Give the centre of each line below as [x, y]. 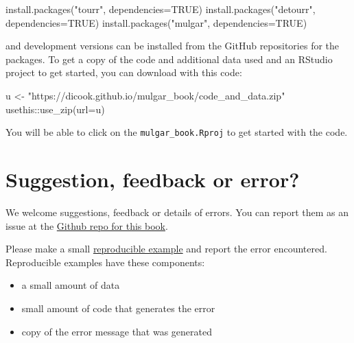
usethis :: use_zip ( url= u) [55, 109]
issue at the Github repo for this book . [87, 225]
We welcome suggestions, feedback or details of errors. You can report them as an [177, 212]
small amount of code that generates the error [118, 308]
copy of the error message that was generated [117, 331]
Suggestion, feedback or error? [153, 179]
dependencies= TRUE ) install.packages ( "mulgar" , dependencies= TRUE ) [156, 22]
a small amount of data [71, 285]
